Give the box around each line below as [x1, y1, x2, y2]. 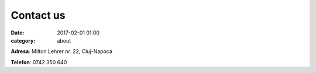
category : [11, 37, 36, 44]
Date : [11, 29, 25, 36]
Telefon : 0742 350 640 [11, 58, 67, 65]
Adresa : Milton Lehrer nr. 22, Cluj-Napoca [11, 48, 112, 55]
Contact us [11, 9, 66, 22]
